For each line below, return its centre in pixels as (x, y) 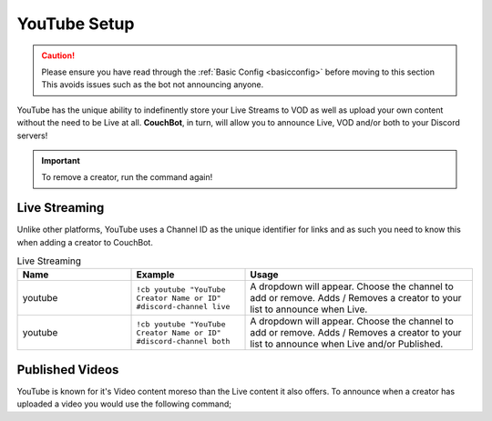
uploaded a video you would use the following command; (124, 404)
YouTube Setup (76, 24)
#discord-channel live (183, 306)
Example (155, 275)
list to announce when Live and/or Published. (347, 344)
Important (61, 160)
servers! (32, 135)
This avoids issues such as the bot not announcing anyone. (153, 85)
